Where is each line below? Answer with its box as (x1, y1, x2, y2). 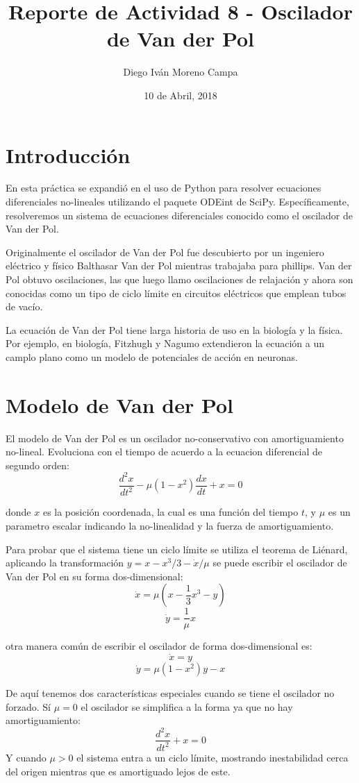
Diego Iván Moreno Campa (123, 65, 238, 79)
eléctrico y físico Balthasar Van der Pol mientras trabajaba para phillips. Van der (6, 258, 352, 273)
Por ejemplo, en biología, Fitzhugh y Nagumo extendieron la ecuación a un (6, 336, 324, 351)
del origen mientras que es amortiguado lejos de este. (6, 764, 231, 778)
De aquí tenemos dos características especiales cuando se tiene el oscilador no (6, 686, 335, 700)
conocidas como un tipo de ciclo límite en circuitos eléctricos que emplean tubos (6, 285, 347, 300)
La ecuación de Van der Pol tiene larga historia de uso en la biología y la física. (6, 322, 343, 337)
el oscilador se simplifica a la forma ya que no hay (81, 699, 293, 714)
